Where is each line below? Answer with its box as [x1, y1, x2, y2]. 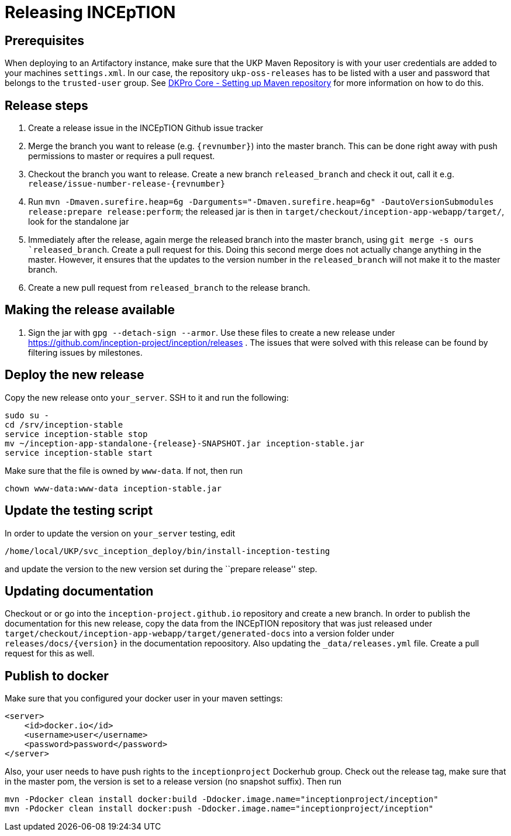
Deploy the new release [5, 367, 144, 383]
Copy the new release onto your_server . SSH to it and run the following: [5, 392, 289, 402]
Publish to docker [5, 668, 109, 683]
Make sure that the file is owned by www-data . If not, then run [5, 465, 243, 476]
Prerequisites [5, 33, 84, 48]
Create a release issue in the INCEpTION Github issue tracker [28, 123, 264, 133]
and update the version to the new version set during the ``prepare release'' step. [5, 563, 317, 574]
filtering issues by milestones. [28, 347, 143, 357]
